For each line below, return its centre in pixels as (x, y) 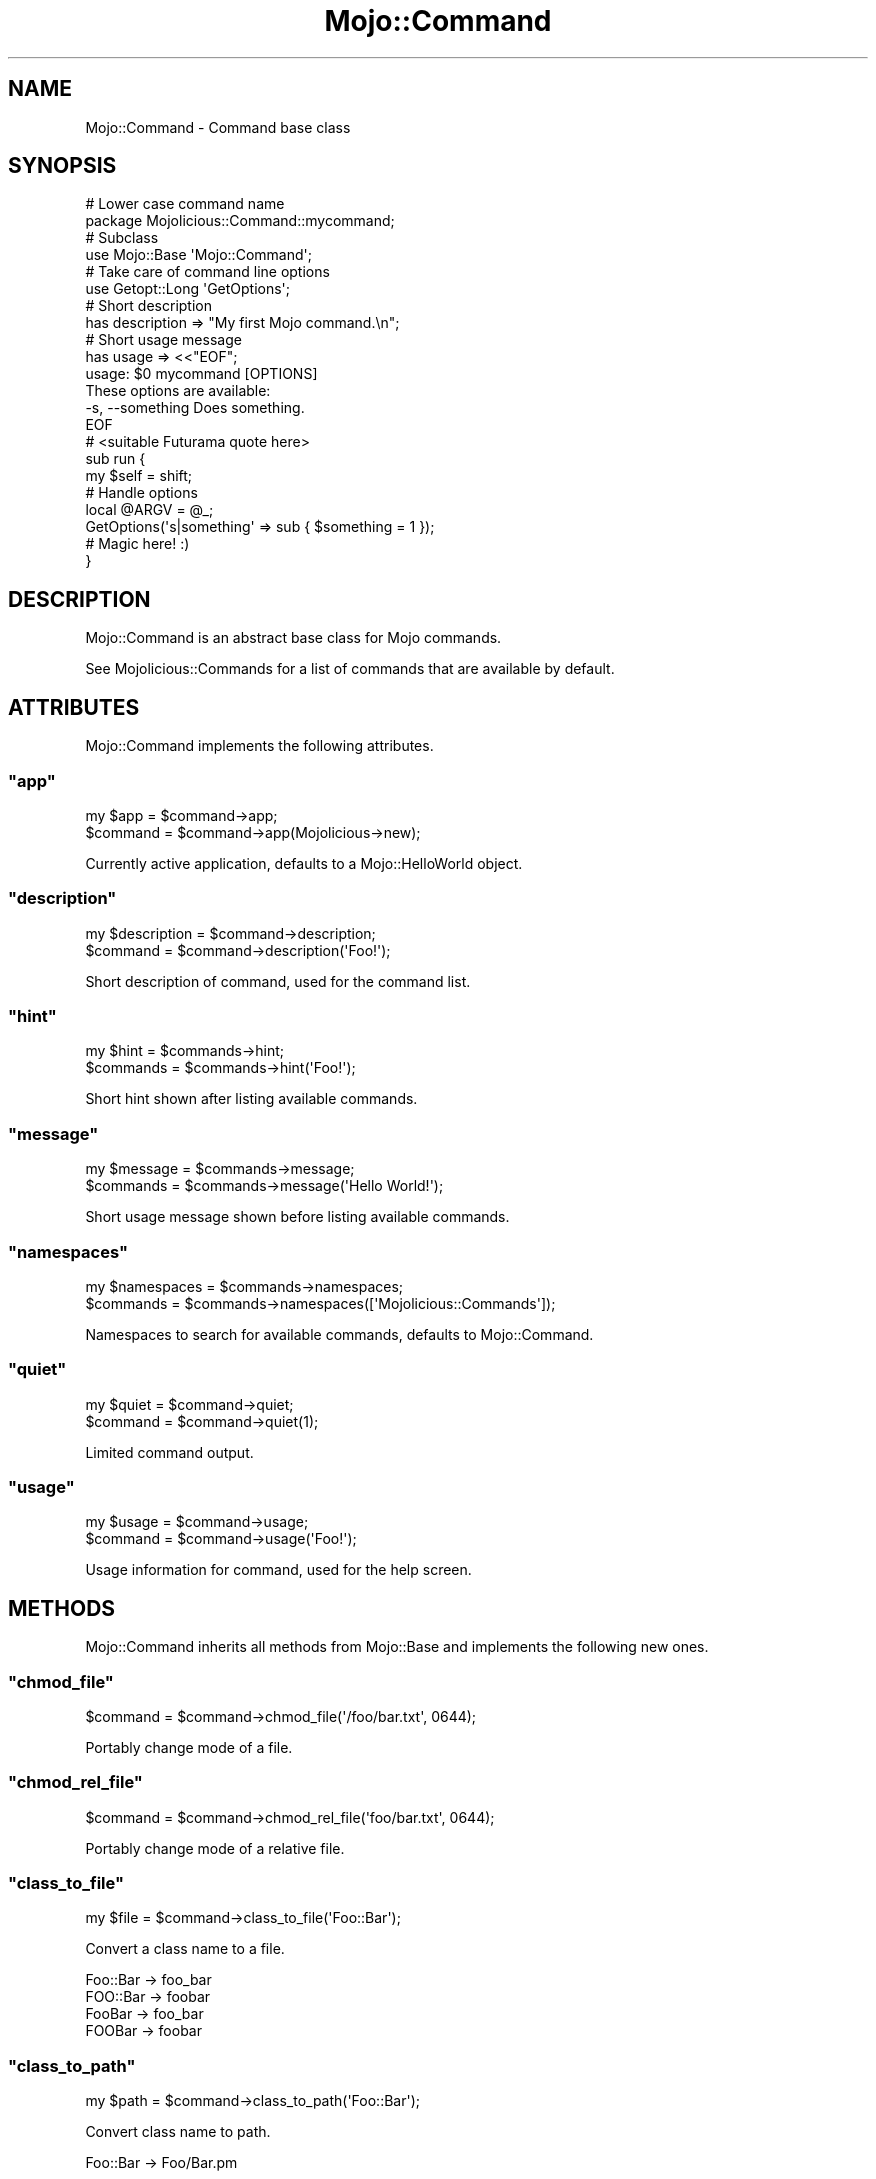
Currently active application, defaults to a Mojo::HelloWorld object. (304, 863)
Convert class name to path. (178, 2132)
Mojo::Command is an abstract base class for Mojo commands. (293, 638)
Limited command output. (169, 1452)
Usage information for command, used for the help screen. (278, 1570)
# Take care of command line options (207, 272)
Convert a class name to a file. (185, 1949)
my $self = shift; (139, 476)
